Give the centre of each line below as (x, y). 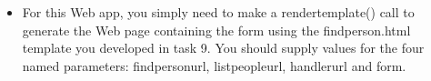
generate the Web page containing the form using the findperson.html (216, 30)
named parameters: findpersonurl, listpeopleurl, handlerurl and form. (214, 65)
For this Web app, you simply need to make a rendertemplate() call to (218, 12)
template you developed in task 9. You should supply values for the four (223, 48)
